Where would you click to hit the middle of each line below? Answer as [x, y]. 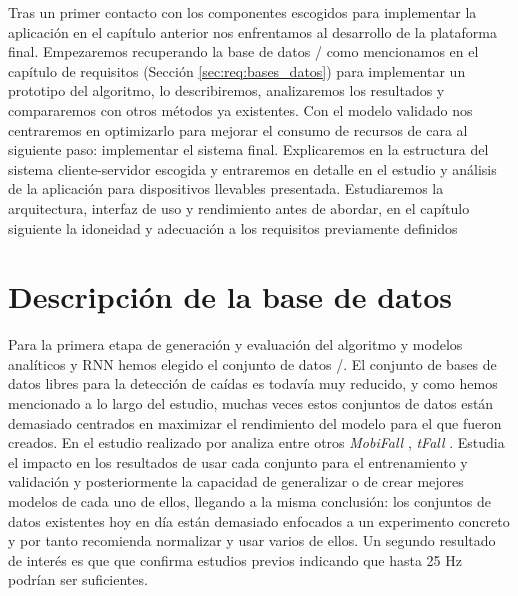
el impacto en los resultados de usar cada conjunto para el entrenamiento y [238, 461]
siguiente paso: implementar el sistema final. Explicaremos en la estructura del [248, 149]
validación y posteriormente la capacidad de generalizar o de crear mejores [236, 481]
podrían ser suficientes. [78, 579]
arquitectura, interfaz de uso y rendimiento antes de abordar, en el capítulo [239, 207]
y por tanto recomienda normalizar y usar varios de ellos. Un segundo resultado [252, 540]
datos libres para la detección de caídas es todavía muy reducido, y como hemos [253, 383]
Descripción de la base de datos [230, 296]
